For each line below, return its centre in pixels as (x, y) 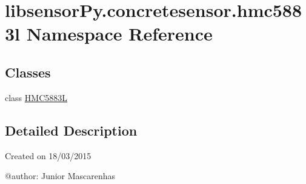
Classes (28, 72)
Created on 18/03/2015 (48, 155)
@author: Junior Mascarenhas (60, 176)
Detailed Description (71, 130)
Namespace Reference (119, 34)
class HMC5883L (36, 97)
